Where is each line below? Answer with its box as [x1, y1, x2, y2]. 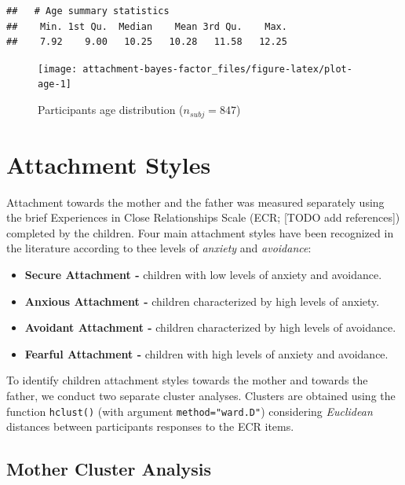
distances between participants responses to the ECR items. [6, 418, 294, 435]
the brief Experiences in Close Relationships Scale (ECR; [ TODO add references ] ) [6, 209, 400, 226]
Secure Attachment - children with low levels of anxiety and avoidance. [24, 266, 382, 283]
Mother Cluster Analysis [6, 457, 212, 481]
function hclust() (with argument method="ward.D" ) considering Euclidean [6, 402, 373, 419]
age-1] [38, 79, 71, 90]
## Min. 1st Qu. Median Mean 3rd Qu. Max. [6, 20, 287, 32]
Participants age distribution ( [38, 101, 184, 118]
